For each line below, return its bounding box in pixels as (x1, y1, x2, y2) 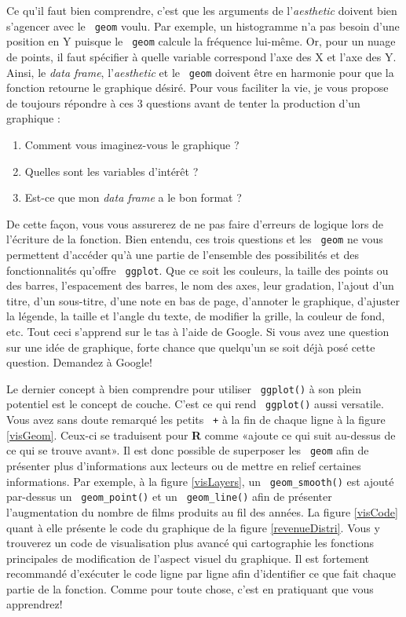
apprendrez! (6, 596, 63, 612)
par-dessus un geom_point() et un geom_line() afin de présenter (6, 488, 332, 505)
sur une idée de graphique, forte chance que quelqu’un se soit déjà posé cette (6, 338, 375, 355)
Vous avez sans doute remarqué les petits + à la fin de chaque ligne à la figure (6, 411, 386, 428)
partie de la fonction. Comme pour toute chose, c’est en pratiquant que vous (6, 580, 374, 597)
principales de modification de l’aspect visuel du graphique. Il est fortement (6, 549, 370, 566)
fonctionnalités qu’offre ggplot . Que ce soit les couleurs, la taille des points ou (6, 261, 389, 278)
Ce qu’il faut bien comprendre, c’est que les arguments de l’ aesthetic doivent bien (6, 2, 397, 18)
